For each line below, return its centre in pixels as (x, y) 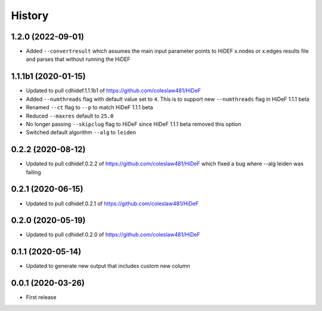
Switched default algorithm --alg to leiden (81, 133)
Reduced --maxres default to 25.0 (70, 116)
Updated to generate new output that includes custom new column (108, 266)
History (30, 16)
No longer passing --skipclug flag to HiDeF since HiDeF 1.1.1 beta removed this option (134, 124)
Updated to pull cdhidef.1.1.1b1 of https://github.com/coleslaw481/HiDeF (113, 91)
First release (41, 297)
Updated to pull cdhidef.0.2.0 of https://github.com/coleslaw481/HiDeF (113, 235)
